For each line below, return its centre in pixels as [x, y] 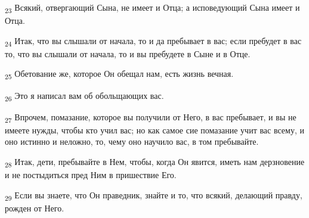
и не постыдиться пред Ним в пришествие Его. [91, 175]
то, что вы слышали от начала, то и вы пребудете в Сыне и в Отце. [128, 53]
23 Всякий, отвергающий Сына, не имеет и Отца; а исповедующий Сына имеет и [152, 8]
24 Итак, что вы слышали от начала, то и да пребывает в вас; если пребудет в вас [153, 41]
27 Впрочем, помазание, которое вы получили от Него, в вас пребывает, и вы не [151, 117]
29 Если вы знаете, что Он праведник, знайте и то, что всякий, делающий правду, [154, 195]
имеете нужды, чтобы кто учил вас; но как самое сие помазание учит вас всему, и [154, 130]
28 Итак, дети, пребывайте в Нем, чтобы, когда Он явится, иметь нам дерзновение [155, 162]
